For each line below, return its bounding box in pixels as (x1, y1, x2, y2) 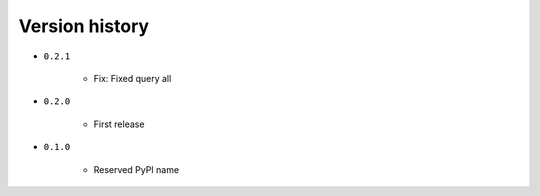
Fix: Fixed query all (93, 72, 172, 84)
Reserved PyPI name (93, 163, 180, 175)
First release (93, 118, 145, 130)
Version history (18, 15, 150, 37)
